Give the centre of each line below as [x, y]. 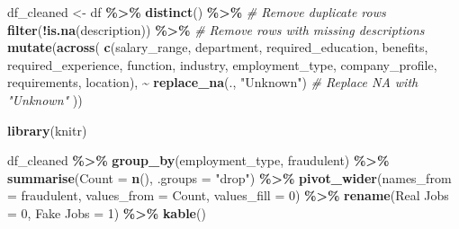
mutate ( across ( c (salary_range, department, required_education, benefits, [218, 47]
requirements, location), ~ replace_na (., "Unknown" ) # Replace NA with [213, 82]
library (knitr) [47, 130]
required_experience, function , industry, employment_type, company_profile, [222, 64]
